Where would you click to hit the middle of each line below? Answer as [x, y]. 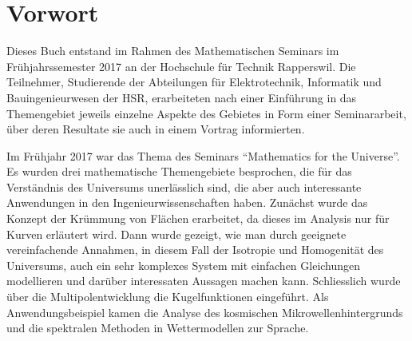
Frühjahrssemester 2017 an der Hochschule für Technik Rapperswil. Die [181, 66]
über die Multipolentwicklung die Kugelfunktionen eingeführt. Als [168, 297]
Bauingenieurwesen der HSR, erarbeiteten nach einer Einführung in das [182, 97]
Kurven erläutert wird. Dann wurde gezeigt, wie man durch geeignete [176, 234]
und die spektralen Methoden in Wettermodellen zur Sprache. [158, 328]
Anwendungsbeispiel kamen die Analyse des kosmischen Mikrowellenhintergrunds [205, 312]
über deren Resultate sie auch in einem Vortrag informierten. [156, 129]
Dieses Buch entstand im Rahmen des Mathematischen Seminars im [173, 51]
